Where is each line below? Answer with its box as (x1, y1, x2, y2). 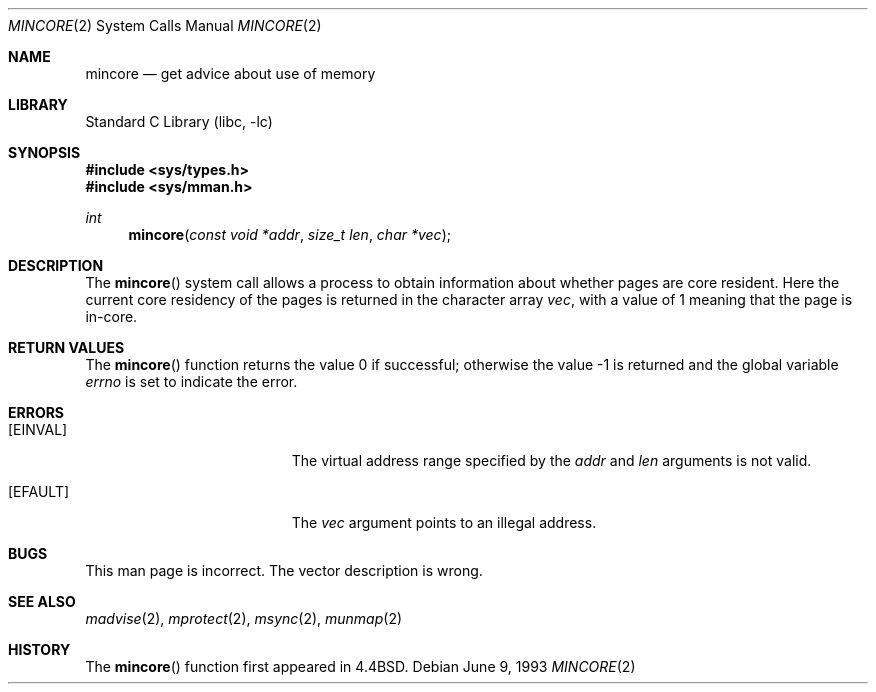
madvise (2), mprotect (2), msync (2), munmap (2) (85, 610, 403, 627)
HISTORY (8, 641, 71, 658)
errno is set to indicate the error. (85, 373, 298, 390)
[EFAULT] (8, 483, 70, 500)
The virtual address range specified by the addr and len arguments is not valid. (291, 452, 812, 469)
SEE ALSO (8, 593, 76, 610)
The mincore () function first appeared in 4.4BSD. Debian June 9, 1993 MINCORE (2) (85, 658, 636, 675)
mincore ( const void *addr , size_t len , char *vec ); (128, 226, 451, 243)
